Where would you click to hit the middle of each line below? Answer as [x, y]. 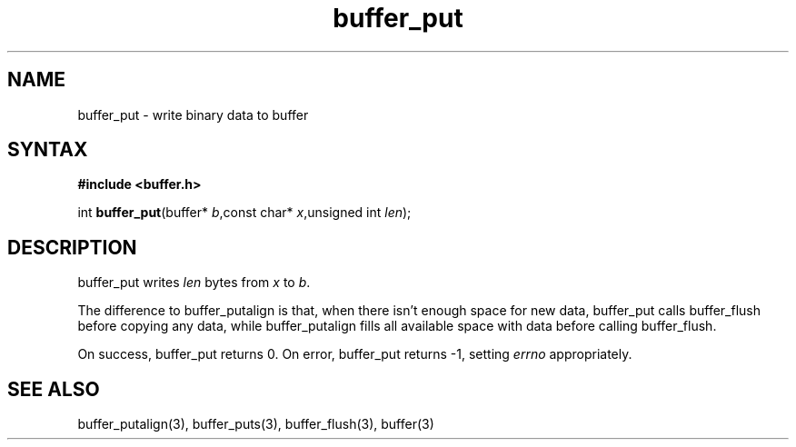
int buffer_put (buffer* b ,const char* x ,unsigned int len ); [244, 213]
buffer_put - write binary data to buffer [193, 114]
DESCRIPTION [72, 247]
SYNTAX [48, 150]
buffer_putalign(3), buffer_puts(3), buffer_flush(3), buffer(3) [256, 424]
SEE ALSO [54, 389]
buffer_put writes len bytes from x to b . [194, 283]
